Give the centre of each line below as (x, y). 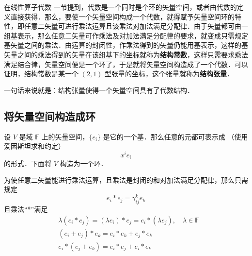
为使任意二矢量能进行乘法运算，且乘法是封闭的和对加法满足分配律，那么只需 (126, 179)
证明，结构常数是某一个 (41, 74)
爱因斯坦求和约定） (34, 146)
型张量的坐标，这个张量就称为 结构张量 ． (169, 74)
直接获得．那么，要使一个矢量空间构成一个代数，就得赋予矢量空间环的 (122, 16)
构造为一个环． (84, 163)
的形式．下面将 (28, 163)
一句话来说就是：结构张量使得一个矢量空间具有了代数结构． (99, 90)
